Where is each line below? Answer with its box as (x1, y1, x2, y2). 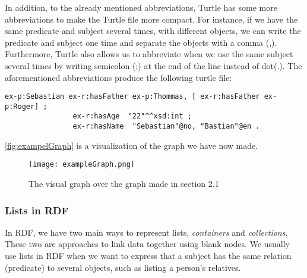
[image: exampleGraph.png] (29, 160, 135, 169)
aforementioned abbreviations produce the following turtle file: (5, 71, 232, 83)
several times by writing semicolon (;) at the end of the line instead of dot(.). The (5, 59, 302, 71)
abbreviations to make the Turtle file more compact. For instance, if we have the (5, 13, 298, 25)
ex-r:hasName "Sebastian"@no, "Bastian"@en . (72, 122, 260, 131)
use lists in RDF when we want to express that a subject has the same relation (5, 249, 292, 262)
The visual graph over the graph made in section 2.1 (29, 177, 219, 190)
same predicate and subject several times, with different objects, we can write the (5, 24, 301, 37)
